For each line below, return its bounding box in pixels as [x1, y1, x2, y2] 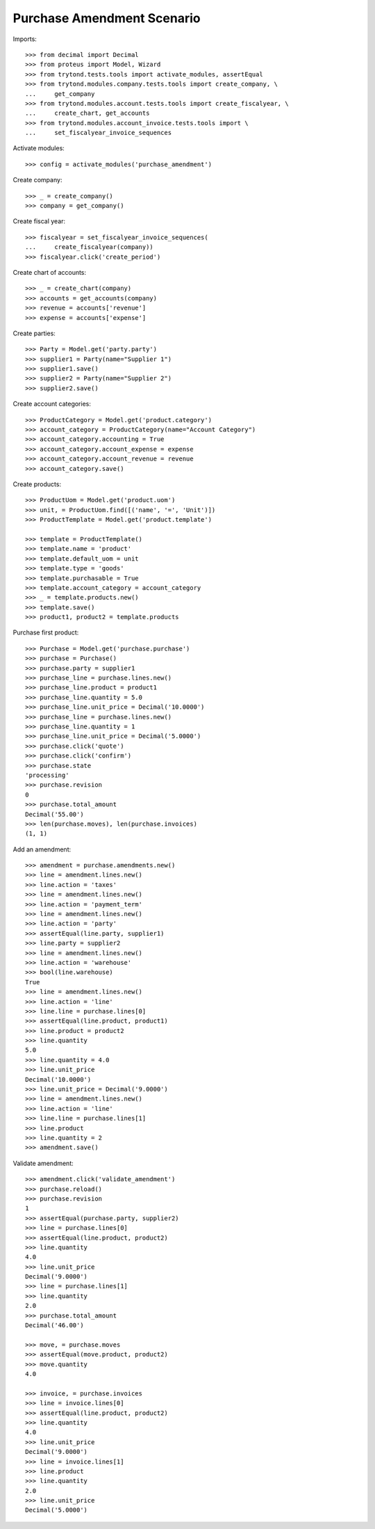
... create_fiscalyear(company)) [25, 243, 154, 251]
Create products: [12, 480, 62, 488]
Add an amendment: [12, 845, 72, 854]
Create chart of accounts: [12, 268, 87, 276]
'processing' [25, 771, 69, 779]
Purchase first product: [12, 628, 79, 637]
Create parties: [12, 329, 56, 337]
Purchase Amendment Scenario [12, 10, 201, 26]
